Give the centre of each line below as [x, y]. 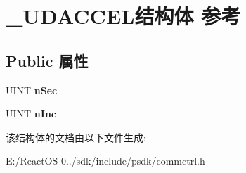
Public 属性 [47, 60]
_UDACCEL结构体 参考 [123, 16]
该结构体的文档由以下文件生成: [76, 137]
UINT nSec [32, 90]
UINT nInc [31, 114]
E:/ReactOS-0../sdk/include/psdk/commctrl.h [105, 161]
